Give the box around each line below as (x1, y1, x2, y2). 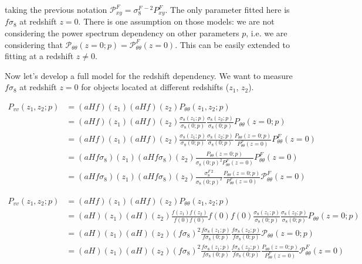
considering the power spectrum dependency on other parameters (5, 27, 239, 39)
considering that (5, 38, 63, 50)
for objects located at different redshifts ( (81, 81, 229, 93)
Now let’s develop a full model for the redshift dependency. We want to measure (5, 69, 293, 81)
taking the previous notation (5, 4, 107, 15)
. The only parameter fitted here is (165, 4, 290, 15)
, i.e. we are (246, 27, 287, 39)
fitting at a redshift (5, 50, 74, 62)
